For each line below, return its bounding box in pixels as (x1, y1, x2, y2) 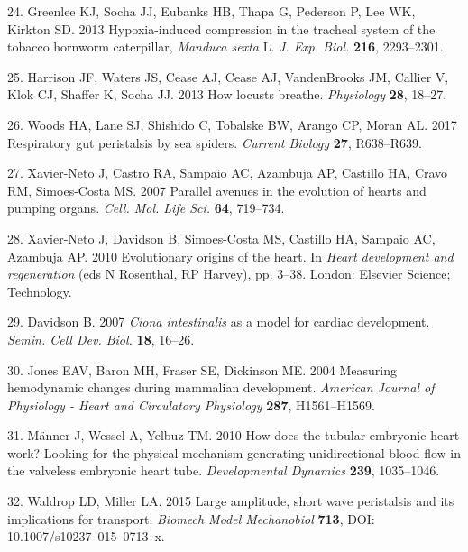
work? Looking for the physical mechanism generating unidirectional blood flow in (7, 443, 461, 462)
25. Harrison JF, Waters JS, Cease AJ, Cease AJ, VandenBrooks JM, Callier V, (7, 67, 449, 86)
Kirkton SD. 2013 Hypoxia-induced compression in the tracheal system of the (7, 19, 436, 38)
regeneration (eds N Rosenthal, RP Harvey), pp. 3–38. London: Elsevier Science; (7, 264, 451, 283)
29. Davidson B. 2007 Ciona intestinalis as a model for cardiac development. (7, 312, 430, 331)
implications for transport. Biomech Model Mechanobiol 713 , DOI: (7, 509, 375, 528)
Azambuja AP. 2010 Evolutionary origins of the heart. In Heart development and (7, 246, 454, 265)
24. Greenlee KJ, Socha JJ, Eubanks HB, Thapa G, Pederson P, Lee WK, (7, 2, 416, 20)
